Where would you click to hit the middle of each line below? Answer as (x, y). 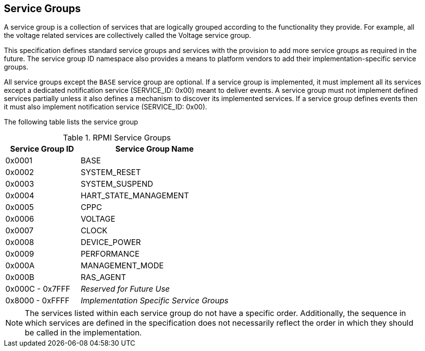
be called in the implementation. (83, 333)
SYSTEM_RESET (111, 172)
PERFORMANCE (110, 254)
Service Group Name (155, 149)
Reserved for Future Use (125, 289)
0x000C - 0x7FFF (38, 289)
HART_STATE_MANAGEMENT (135, 196)
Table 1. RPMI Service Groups (117, 138)
